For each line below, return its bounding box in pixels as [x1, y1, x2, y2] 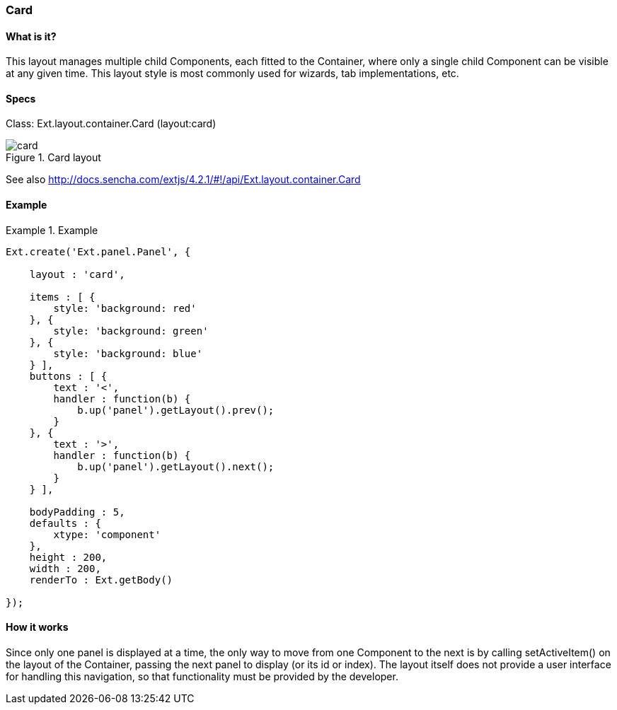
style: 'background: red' [53, 302, 197, 314]
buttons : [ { [29, 370, 108, 382]
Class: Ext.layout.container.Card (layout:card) [6, 117, 217, 130]
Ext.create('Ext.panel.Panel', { [6, 245, 191, 257]
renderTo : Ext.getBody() [29, 574, 173, 586]
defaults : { [29, 517, 101, 529]
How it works [6, 621, 69, 634]
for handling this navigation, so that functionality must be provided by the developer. [6, 670, 398, 682]
